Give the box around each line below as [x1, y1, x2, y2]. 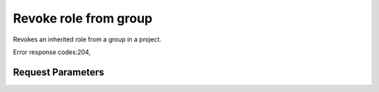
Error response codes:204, [13, 48, 91, 56]
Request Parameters [13, 66, 105, 78]
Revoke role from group [13, 11, 153, 26]
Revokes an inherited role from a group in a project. [13, 35, 161, 44]
